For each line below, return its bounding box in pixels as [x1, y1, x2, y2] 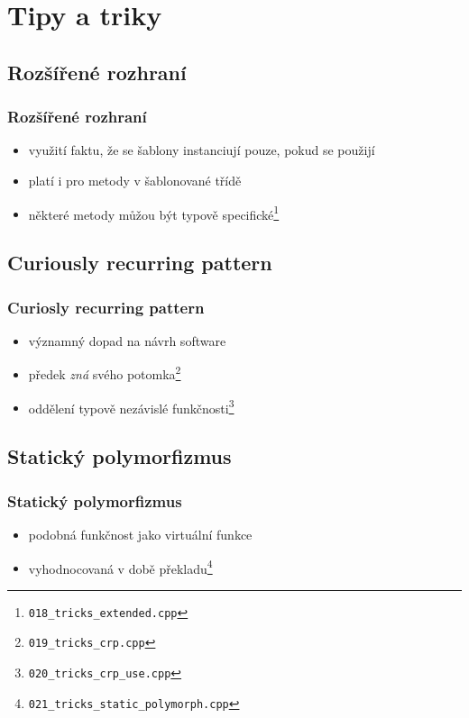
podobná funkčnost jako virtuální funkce [28, 524, 253, 543]
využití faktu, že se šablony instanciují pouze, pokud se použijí [28, 141, 375, 159]
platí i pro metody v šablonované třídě [28, 170, 242, 189]
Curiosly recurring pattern [7, 295, 205, 318]
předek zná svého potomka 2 [28, 362, 181, 384]
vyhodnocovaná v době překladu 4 [28, 556, 213, 577]
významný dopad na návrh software [28, 331, 226, 350]
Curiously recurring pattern [7, 249, 272, 277]
